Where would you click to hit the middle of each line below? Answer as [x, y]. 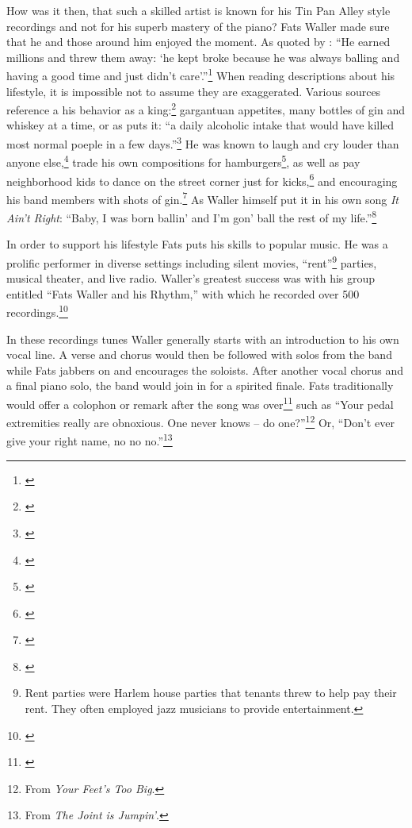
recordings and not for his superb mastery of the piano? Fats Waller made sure [198, 26]
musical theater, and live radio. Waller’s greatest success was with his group [191, 278]
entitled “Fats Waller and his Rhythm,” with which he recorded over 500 [183, 293]
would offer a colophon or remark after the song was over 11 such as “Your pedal [200, 402]
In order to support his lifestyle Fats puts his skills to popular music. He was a [197, 244]
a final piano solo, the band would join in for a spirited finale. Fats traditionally [200, 385]
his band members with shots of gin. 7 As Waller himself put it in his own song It [202, 198]
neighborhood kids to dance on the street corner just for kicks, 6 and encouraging [202, 179]
